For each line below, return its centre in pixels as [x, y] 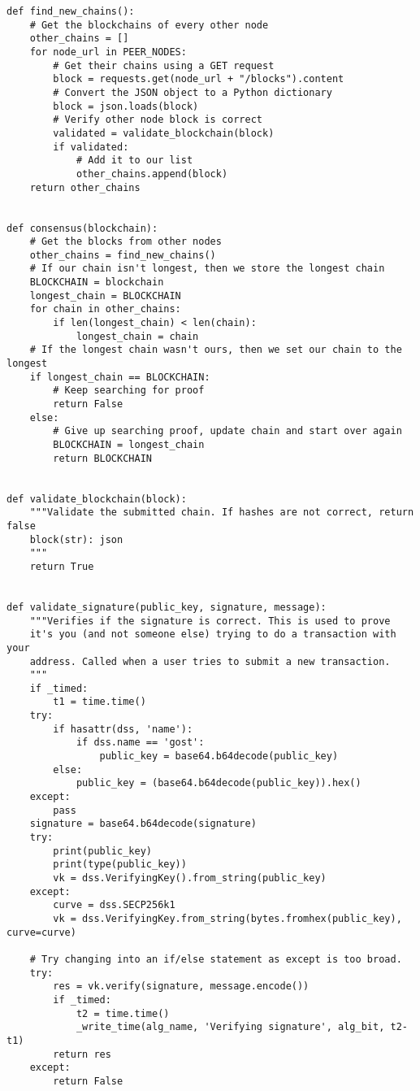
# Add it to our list [134, 161]
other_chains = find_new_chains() [123, 255]
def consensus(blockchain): [82, 228]
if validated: [91, 147]
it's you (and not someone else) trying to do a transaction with [213, 635]
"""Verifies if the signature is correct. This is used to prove [210, 621]
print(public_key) [102, 851]
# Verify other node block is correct [158, 120]
